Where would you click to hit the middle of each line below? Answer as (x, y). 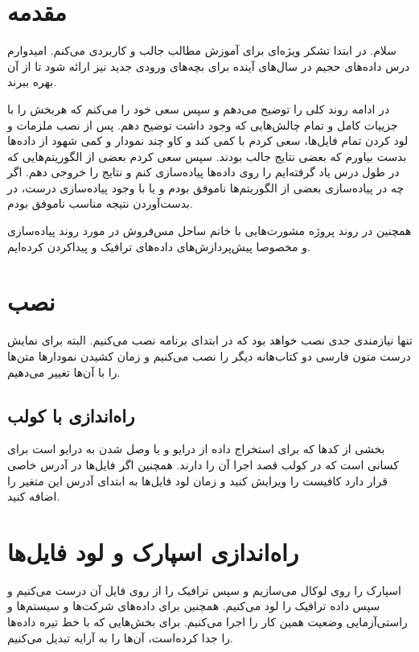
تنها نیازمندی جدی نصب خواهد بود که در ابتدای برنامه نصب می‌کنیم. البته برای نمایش (210, 340)
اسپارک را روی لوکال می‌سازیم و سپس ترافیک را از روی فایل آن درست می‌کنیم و (204, 590)
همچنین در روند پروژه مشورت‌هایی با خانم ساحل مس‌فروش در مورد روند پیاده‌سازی (209, 231)
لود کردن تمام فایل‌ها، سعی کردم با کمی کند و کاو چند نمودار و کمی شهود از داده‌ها (208, 140)
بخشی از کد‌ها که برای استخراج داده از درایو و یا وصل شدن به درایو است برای (196, 449)
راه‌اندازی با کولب (71, 415)
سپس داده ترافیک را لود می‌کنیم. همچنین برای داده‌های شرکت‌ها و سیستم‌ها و (194, 606)
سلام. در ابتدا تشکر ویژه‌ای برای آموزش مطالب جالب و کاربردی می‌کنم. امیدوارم (202, 50)
